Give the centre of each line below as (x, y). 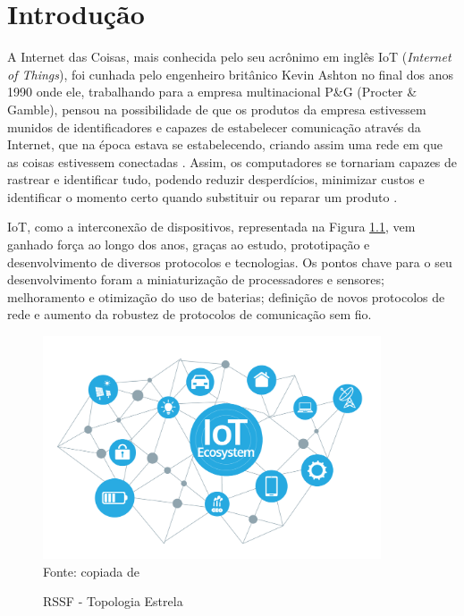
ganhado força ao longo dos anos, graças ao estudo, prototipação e (189, 245)
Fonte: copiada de (91, 571)
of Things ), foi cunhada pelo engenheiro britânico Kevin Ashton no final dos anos (230, 74)
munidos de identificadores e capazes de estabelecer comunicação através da (214, 127)
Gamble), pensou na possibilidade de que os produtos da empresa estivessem (217, 109)
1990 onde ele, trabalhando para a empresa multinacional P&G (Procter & (212, 92)
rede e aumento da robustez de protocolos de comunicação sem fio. (190, 314)
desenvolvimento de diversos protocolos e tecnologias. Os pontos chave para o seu (230, 262)
